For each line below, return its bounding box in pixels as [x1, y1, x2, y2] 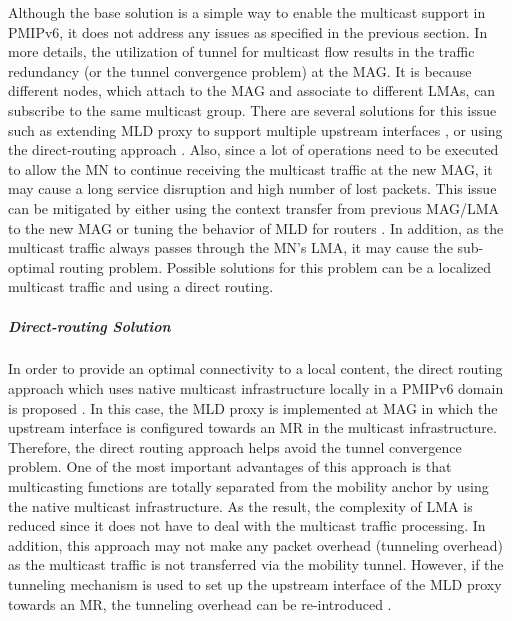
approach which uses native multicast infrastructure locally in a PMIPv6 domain [8, 378, 504, 399]
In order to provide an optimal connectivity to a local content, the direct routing [8, 358, 503, 379]
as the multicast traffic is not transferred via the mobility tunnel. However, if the [8, 554, 504, 575]
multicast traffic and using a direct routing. [8, 276, 274, 297]
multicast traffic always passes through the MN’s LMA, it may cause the [8, 237, 453, 258]
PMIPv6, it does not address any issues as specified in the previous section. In [8, 21, 488, 42]
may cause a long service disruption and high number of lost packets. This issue [8, 178, 497, 199]
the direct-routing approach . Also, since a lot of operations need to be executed [8, 139, 499, 160]
